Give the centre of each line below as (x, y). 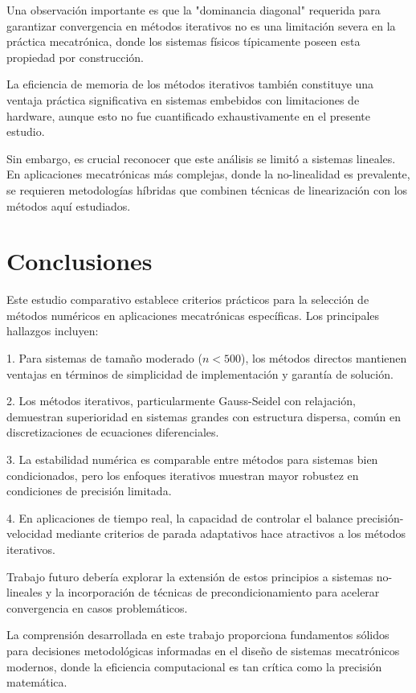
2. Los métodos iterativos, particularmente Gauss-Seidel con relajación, (181, 401)
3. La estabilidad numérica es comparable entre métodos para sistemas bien (192, 459)
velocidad (30, 533)
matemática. (37, 682)
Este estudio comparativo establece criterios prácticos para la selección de (188, 299)
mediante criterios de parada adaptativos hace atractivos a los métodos (231, 533)
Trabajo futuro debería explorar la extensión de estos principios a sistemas (190, 576)
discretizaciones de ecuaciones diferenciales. (113, 432)
